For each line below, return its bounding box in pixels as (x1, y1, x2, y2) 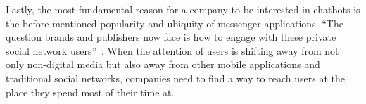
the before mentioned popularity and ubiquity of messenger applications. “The (6, 15, 343, 30)
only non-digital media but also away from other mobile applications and (6, 57, 320, 72)
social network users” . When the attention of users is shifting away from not (6, 43, 339, 58)
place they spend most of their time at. (6, 84, 175, 99)
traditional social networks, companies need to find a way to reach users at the (6, 70, 345, 85)
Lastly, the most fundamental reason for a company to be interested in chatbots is (6, 2, 360, 16)
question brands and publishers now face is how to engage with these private (6, 30, 336, 44)
